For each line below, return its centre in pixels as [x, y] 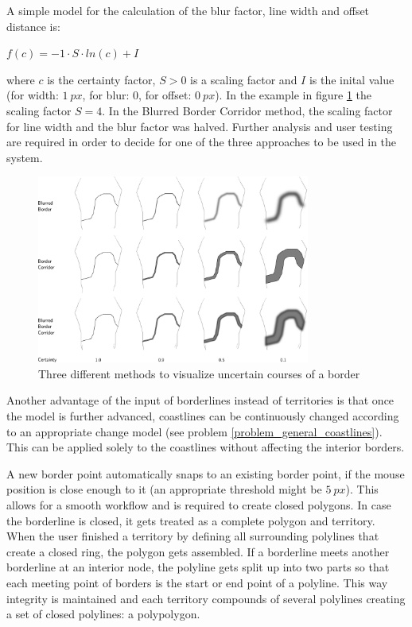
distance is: [33, 26]
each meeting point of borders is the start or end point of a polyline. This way [197, 582]
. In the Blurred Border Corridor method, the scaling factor [247, 110]
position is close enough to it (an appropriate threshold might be [164, 489]
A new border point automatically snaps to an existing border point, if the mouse [206, 473]
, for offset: [165, 95]
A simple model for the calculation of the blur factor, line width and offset [188, 10]
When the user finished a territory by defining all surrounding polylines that [193, 536]
